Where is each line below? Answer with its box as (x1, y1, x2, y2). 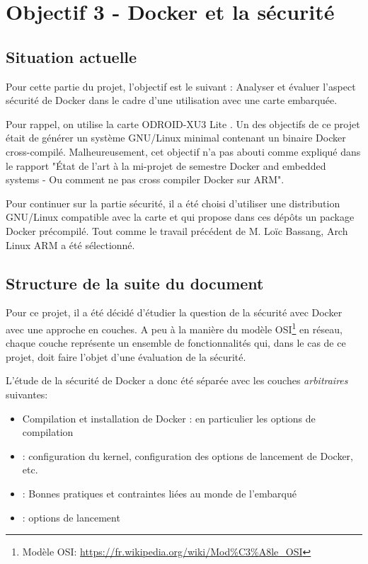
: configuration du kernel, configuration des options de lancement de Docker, (22, 448, 353, 463)
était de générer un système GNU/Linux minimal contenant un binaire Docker (6, 130, 346, 145)
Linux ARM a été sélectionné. (6, 237, 135, 252)
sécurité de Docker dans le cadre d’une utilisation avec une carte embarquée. (6, 93, 338, 108)
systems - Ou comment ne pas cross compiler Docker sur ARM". (6, 172, 284, 187)
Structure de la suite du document (6, 272, 264, 294)
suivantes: (6, 386, 48, 401)
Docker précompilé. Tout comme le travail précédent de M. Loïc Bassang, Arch (6, 223, 348, 238)
